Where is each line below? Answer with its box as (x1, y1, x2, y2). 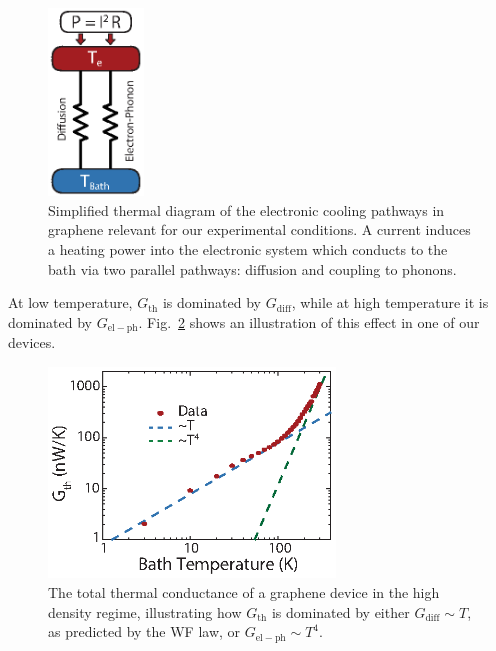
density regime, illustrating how (48, 601, 242, 622)
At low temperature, (8, 292, 133, 313)
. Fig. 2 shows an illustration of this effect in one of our (138, 311, 480, 332)
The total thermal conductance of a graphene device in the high (48, 582, 440, 602)
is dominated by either (271, 601, 410, 622)
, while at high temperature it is (291, 292, 489, 313)
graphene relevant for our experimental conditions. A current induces (48, 219, 471, 240)
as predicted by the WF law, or (48, 621, 241, 642)
